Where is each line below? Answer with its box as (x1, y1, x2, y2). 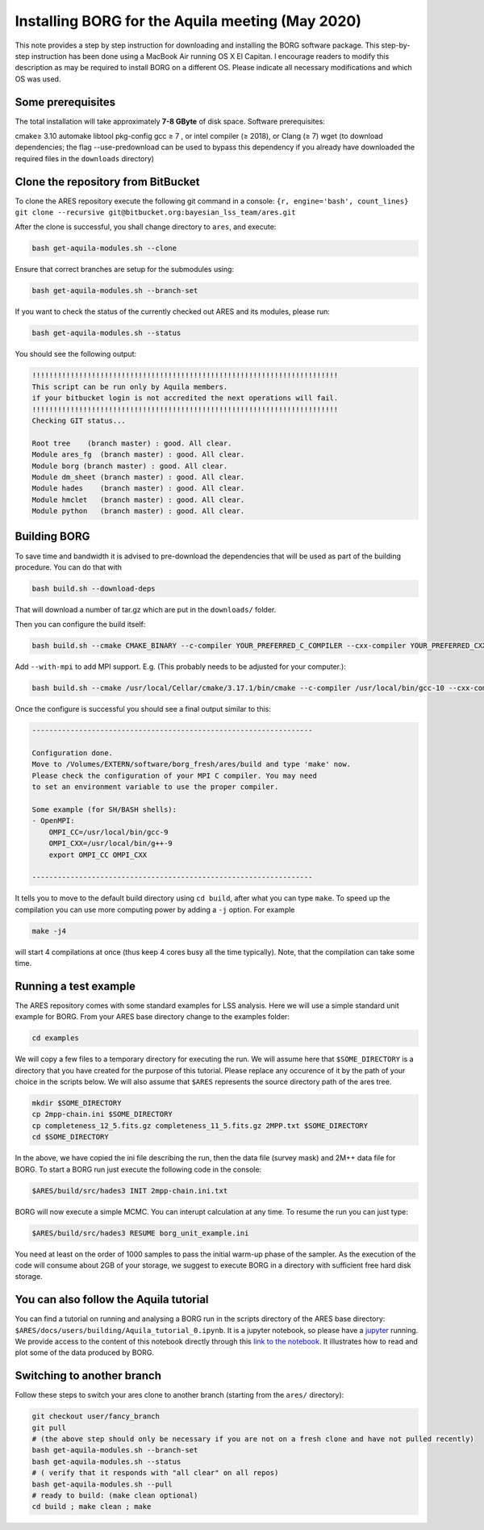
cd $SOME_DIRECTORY (31, 1132, 109, 1142)
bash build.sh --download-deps (31, 583, 156, 593)
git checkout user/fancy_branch (31, 1412, 161, 1421)
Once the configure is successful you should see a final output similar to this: (15, 704, 272, 714)
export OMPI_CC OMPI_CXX (48, 850, 148, 859)
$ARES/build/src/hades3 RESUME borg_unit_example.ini (31, 1228, 249, 1238)
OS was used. (15, 73, 61, 84)
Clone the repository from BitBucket (15, 174, 200, 189)
